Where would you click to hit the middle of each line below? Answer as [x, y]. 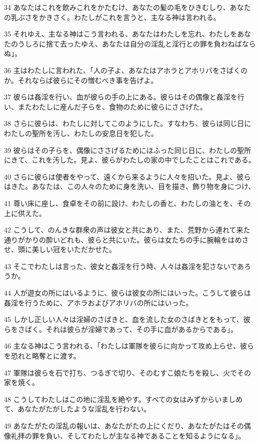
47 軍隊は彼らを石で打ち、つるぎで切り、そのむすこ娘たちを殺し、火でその [128, 372]
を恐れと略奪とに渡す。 [42, 356]
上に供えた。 [25, 213]
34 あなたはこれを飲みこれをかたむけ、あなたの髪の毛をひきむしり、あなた [127, 7]
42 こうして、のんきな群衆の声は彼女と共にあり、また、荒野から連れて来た [127, 230]
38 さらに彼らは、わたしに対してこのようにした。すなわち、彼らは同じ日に [128, 123]
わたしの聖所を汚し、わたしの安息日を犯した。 [81, 133]
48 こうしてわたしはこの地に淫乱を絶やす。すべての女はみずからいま [116, 399]
